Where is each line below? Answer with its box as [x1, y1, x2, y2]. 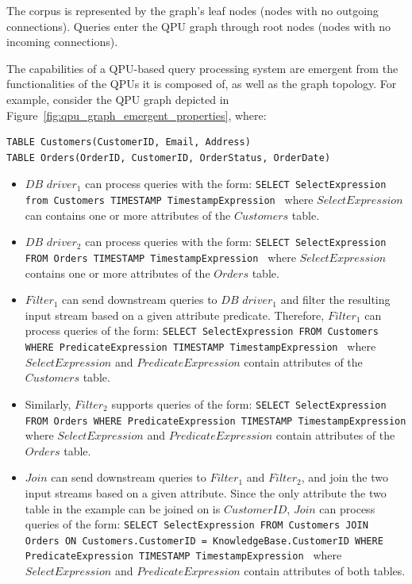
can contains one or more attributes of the [25, 206, 231, 223]
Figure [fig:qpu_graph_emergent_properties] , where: [6, 106, 267, 123]
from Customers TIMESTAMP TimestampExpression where [25, 191, 314, 207]
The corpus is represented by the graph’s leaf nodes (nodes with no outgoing [6, 2, 379, 18]
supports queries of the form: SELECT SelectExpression [111, 395, 387, 412]
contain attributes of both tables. [244, 563, 406, 579]
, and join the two [301, 469, 388, 486]
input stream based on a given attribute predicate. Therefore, [25, 306, 325, 323]
